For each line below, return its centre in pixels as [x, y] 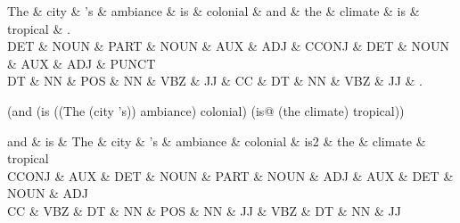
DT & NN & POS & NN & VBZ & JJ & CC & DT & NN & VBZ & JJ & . [215, 81]
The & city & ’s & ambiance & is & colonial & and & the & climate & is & [214, 11]
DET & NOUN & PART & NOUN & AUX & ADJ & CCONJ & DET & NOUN [229, 46]
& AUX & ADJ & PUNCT [82, 63]
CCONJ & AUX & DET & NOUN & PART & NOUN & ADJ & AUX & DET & [230, 175]
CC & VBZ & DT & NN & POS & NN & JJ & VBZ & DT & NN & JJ [204, 210]
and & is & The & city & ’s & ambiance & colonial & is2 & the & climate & [217, 140]
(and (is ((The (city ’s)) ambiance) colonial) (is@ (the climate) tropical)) [206, 110]
